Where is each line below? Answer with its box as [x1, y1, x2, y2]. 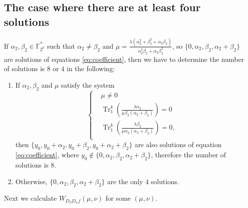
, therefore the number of [151, 150, 226, 160]
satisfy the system [61, 79, 114, 90]
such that [47, 40, 75, 51]
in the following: [66, 63, 115, 74]
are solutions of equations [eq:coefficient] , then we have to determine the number [4, 54, 244, 64]
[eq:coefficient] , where [15, 150, 79, 160]
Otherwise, [15, 176, 48, 186]
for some [105, 193, 131, 203]
